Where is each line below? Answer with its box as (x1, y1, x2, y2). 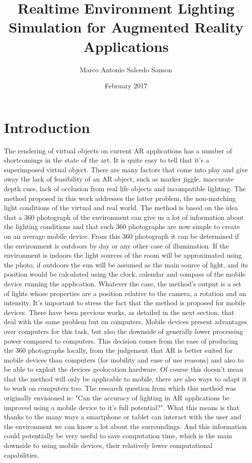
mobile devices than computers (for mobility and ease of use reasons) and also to (4, 354, 244, 364)
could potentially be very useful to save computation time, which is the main (4, 430, 232, 441)
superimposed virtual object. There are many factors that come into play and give (4, 164, 248, 174)
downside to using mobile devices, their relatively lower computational (4, 440, 213, 450)
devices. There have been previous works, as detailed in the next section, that (4, 307, 235, 317)
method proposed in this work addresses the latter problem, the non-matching (4, 193, 236, 203)
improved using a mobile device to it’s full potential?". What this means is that (4, 402, 239, 412)
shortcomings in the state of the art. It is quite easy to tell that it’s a (4, 155, 209, 165)
